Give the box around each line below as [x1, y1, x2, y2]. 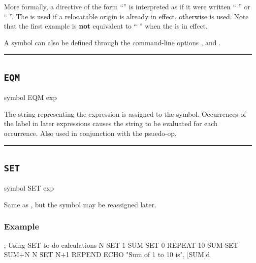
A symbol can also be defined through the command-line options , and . [4, 37, 221, 47]
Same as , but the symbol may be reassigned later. [4, 199, 157, 209]
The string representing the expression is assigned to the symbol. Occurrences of [4, 108, 246, 119]
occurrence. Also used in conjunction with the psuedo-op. [4, 128, 177, 138]
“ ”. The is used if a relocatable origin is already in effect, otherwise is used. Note [4, 11, 249, 21]
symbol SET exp [4, 183, 54, 193]
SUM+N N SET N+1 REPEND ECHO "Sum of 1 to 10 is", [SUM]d [4, 249, 210, 260]
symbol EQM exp [4, 92, 57, 102]
